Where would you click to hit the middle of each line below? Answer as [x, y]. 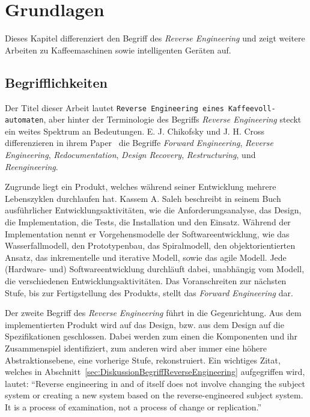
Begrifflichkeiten [56, 82]
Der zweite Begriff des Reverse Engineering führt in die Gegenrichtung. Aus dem [153, 313]
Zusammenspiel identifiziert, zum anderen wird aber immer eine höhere [136, 348]
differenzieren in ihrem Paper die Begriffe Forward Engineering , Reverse [139, 143]
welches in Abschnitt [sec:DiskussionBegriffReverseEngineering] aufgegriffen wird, [155, 372]
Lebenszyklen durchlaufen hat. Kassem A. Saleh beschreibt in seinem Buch [143, 198]
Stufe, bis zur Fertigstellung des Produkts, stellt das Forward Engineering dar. [149, 292]
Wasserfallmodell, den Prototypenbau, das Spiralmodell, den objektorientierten [150, 245]
